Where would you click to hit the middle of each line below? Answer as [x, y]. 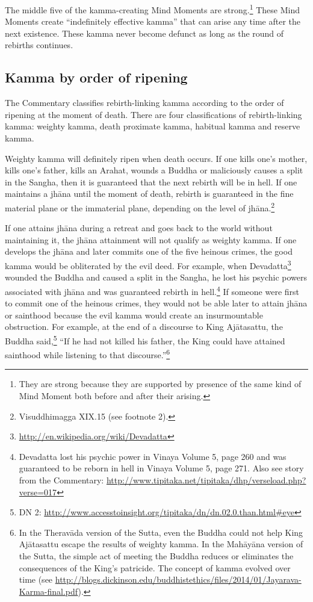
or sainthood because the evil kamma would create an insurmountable [134, 315]
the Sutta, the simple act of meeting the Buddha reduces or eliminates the [156, 555]
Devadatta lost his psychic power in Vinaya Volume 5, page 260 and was [153, 456]
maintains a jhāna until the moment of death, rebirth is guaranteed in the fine [149, 194]
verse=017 [38, 492]
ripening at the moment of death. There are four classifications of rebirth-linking [153, 114]
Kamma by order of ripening [96, 77]
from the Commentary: [61, 479]
